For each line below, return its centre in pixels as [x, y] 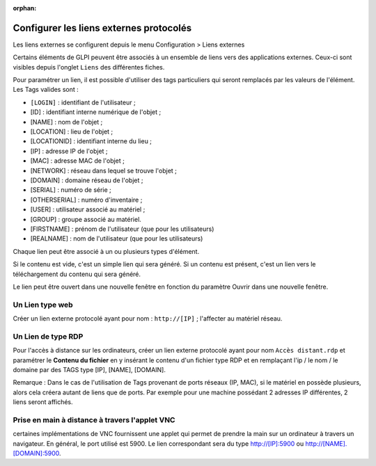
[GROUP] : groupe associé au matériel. [86, 219]
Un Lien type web [43, 305]
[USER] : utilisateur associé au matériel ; [88, 209]
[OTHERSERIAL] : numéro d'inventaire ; [86, 200]
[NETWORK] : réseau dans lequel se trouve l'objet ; [104, 170]
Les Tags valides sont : [46, 90]
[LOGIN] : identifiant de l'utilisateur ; [83, 102]
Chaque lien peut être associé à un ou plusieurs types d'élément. [106, 251]
